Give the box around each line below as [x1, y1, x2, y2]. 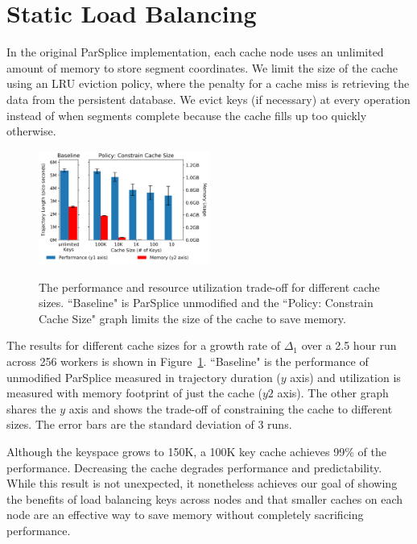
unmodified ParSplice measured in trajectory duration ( [6, 368, 281, 385]
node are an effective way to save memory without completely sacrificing [6, 506, 364, 523]
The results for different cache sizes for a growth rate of [6, 337, 280, 354]
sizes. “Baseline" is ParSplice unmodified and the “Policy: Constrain [39, 294, 374, 311]
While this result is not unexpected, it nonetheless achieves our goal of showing [6, 475, 398, 492]
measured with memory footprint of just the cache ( [6, 384, 262, 401]
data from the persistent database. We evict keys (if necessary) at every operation [6, 90, 411, 107]
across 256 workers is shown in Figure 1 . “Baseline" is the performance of [6, 353, 369, 370]
